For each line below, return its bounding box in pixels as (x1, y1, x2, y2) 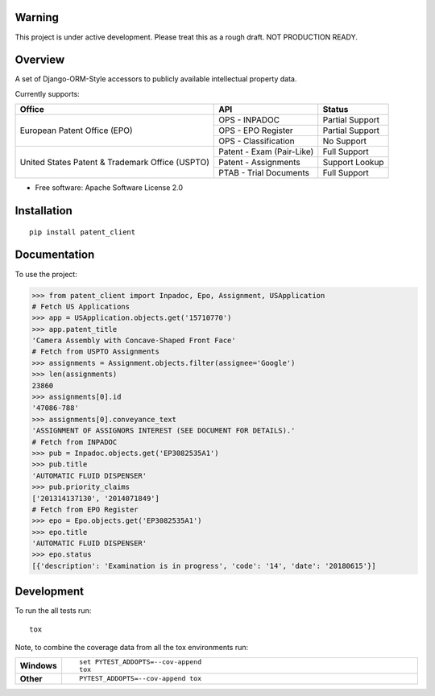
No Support (322, 135, 367, 147)
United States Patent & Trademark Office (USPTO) (19, 157, 209, 168)
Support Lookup (322, 157, 384, 168)
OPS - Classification (218, 135, 295, 147)
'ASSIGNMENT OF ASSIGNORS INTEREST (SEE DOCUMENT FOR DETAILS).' (31, 426, 296, 435)
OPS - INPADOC (218, 114, 280, 126)
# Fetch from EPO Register (31, 504, 139, 514)
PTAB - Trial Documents (218, 168, 310, 179)
